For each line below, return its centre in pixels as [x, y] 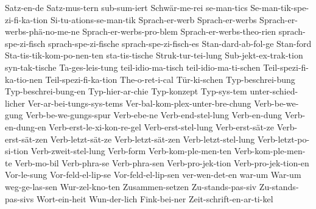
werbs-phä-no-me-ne [42, 31]
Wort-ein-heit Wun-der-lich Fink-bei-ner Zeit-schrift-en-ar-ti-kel [155, 198]
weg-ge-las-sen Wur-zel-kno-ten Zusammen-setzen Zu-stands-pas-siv [131, 186]
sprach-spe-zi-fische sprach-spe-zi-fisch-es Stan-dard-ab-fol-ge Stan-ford [180, 43]
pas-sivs [19, 198]
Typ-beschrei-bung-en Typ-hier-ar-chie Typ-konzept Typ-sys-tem [126, 91]
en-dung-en [26, 126]
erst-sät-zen [26, 139]
